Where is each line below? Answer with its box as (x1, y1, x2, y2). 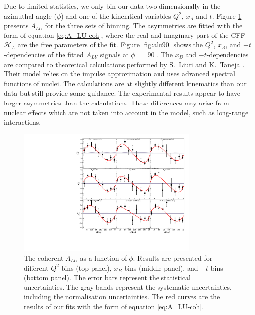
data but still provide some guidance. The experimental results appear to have (4, 88, 240, 98)
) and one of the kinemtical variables (61, 10, 171, 21)
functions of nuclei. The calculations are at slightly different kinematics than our (4, 78, 247, 88)
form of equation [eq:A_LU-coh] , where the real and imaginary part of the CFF (4, 30, 245, 40)
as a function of (80, 253, 127, 263)
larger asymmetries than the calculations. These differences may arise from (4, 97, 229, 107)
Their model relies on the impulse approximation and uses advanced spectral (4, 69, 235, 79)
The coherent (24, 253, 64, 263)
